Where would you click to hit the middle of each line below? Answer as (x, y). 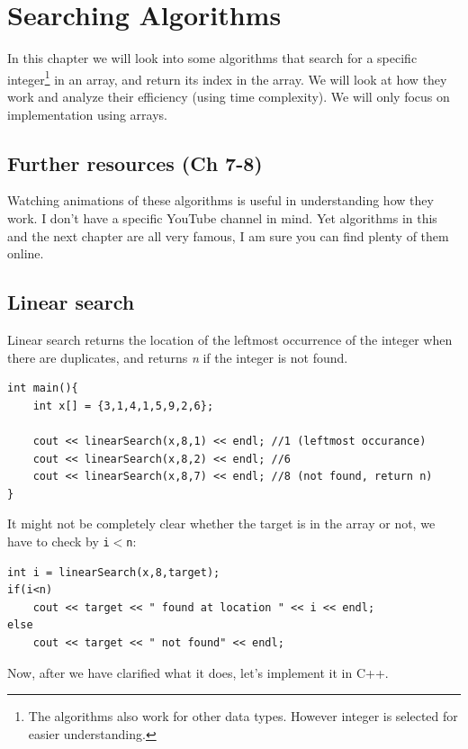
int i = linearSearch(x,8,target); (114, 572)
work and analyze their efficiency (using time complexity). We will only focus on (229, 96)
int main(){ (43, 388)
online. (26, 253)
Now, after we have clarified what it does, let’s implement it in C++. (198, 672)
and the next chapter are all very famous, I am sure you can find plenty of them (228, 235)
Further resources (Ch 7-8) (135, 162)
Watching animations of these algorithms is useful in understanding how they (220, 200)
